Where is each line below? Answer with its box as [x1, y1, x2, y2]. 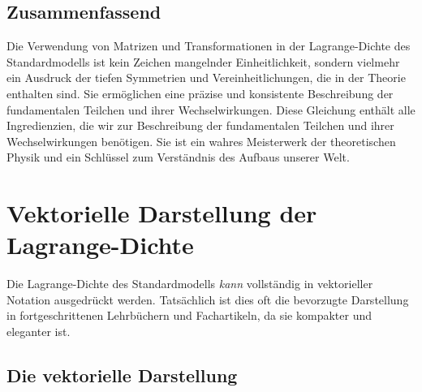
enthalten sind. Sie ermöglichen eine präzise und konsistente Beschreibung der [6, 84, 394, 101]
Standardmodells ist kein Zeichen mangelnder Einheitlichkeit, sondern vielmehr [6, 53, 400, 70]
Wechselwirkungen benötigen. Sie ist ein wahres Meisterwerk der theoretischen [6, 132, 396, 149]
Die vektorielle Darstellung [6, 363, 238, 388]
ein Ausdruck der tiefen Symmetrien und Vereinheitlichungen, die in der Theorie [6, 69, 406, 86]
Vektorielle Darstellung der [6, 196, 317, 230]
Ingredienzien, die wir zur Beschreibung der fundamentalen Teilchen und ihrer [6, 117, 394, 134]
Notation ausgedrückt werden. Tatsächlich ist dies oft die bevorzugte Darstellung [6, 291, 409, 308]
